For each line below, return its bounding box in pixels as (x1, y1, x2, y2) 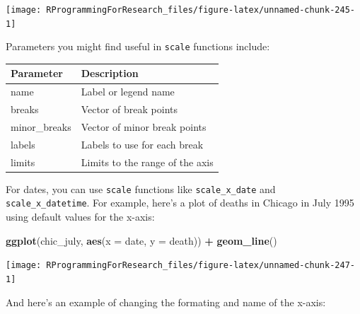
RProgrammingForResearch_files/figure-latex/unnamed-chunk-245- (46, 5, 355, 15)
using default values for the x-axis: (6, 209, 155, 224)
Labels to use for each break (81, 136, 204, 151)
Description (81, 66, 139, 81)
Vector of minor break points (81, 120, 207, 134)
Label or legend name (81, 84, 175, 99)
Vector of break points (81, 102, 178, 117)
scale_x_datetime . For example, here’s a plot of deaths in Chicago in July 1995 (6, 195, 354, 210)
